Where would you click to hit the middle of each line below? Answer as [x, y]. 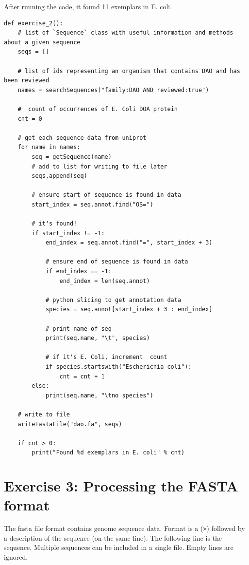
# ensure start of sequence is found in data [107, 195]
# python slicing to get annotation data [113, 300]
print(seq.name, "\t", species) [98, 338]
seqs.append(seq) [59, 176]
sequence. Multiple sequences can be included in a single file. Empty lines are [119, 547]
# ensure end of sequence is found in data [117, 262]
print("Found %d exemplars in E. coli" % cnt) [108, 453]
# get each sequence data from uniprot [82, 138]
